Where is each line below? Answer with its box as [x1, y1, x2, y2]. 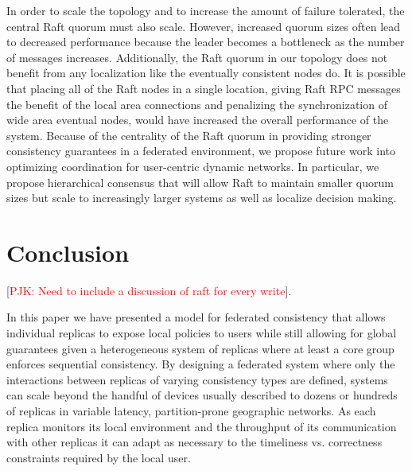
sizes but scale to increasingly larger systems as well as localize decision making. [6, 189, 397, 206]
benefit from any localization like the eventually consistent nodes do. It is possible [6, 64, 406, 81]
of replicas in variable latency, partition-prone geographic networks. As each [6, 403, 376, 418]
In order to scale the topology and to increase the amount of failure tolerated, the [6, 2, 405, 18]
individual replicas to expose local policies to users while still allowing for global [6, 325, 397, 341]
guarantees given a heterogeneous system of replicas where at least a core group [6, 340, 395, 356]
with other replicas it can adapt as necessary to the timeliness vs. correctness [6, 434, 383, 450]
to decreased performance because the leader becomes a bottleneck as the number [6, 33, 405, 50]
